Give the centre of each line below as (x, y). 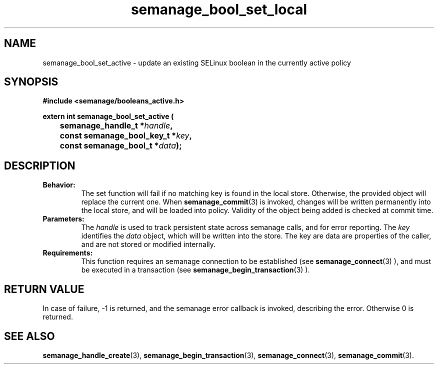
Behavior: (59, 185)
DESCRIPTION (40, 165)
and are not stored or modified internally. (148, 244)
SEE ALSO (29, 336)
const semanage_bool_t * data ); (121, 146)
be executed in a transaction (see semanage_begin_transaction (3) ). (195, 270)
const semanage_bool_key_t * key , (126, 136)
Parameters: (63, 219)
